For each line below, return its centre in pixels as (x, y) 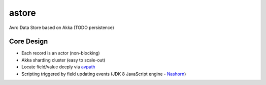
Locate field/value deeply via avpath (58, 67)
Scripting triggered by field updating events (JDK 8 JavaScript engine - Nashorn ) (104, 74)
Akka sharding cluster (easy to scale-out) (63, 60)
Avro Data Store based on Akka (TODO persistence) (62, 28)
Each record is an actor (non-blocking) (61, 53)
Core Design (29, 42)
